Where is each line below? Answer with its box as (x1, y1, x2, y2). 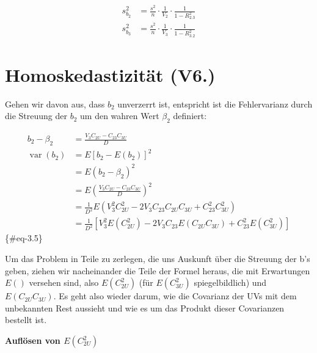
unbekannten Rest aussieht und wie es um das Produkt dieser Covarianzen (5, 301, 285, 314)
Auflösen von (5, 334, 60, 347)
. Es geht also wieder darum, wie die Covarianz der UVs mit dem (53, 289, 297, 302)
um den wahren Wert (80, 109, 159, 122)
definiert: (173, 109, 207, 122)
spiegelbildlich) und (194, 276, 267, 289)
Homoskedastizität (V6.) (5, 62, 216, 87)
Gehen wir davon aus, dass (5, 97, 105, 110)
